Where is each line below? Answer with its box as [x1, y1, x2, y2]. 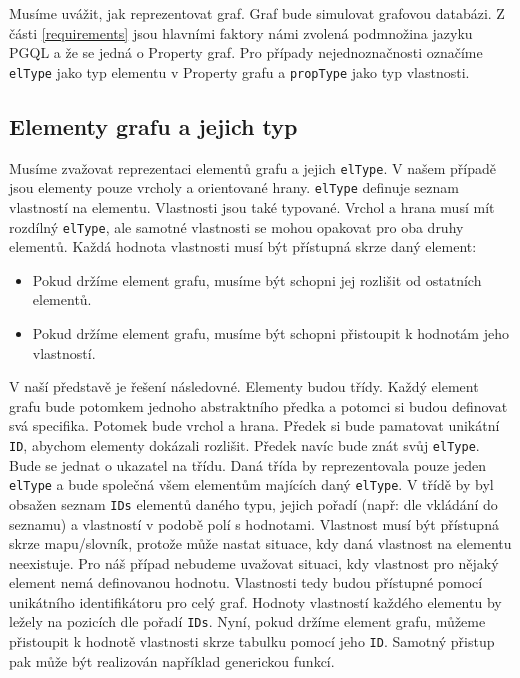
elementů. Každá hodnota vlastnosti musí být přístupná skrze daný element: [9, 236, 477, 257]
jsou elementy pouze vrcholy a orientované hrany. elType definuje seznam [9, 177, 459, 198]
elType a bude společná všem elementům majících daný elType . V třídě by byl [9, 474, 494, 495]
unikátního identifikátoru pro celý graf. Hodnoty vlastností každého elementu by [9, 591, 502, 612]
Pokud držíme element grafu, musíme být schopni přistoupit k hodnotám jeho [32, 322, 509, 343]
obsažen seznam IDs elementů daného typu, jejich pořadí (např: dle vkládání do [9, 493, 498, 514]
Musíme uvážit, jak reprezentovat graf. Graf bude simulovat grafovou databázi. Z [9, 3, 505, 23]
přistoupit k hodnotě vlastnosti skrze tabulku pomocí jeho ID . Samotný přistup [9, 631, 495, 652]
